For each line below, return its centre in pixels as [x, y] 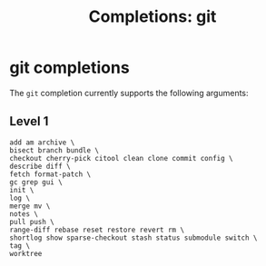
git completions [69, 68]
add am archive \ [42, 143]
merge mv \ [30, 206]
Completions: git [153, 17]
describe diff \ [40, 166]
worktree [26, 253]
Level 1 [29, 121]
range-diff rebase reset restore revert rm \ [97, 230]
